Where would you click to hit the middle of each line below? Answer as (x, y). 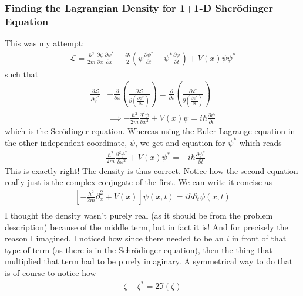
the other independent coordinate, (66, 142)
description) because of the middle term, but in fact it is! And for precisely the (147, 227)
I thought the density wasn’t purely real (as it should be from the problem (139, 215)
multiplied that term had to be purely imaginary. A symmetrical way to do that (149, 261)
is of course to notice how (51, 272)
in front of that (259, 238)
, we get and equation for (180, 142)
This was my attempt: (45, 43)
